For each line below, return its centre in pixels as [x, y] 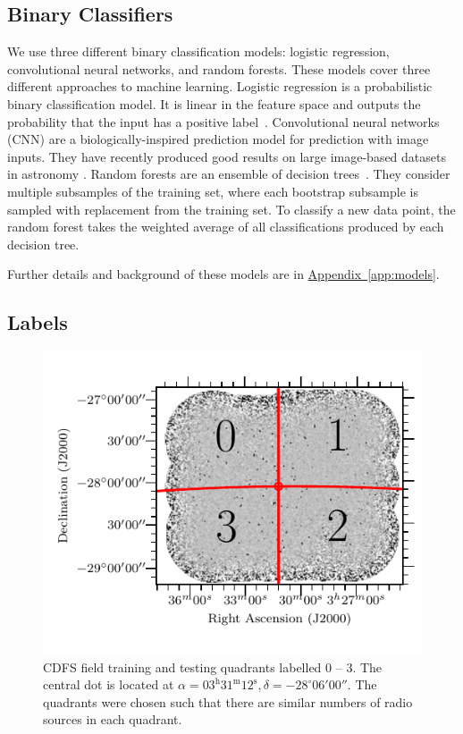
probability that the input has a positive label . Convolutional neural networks [223, 121]
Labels [38, 322]
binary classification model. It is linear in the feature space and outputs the [214, 103]
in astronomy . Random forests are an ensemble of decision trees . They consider [229, 174]
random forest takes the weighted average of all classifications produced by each [226, 227]
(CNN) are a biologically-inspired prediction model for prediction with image [218, 139]
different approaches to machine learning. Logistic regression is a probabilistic [220, 86]
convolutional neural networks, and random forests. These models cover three [219, 68]
